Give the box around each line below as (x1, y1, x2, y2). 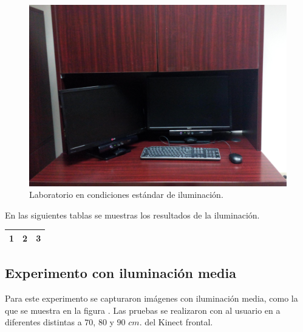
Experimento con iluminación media (5, 263, 236, 282)
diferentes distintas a (5, 316, 82, 328)
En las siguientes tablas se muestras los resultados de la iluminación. (5, 208, 260, 221)
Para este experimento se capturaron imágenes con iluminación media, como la (5, 292, 298, 305)
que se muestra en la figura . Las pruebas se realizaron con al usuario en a (5, 303, 281, 316)
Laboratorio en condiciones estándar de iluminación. (29, 188, 223, 201)
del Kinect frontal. (145, 316, 213, 328)
